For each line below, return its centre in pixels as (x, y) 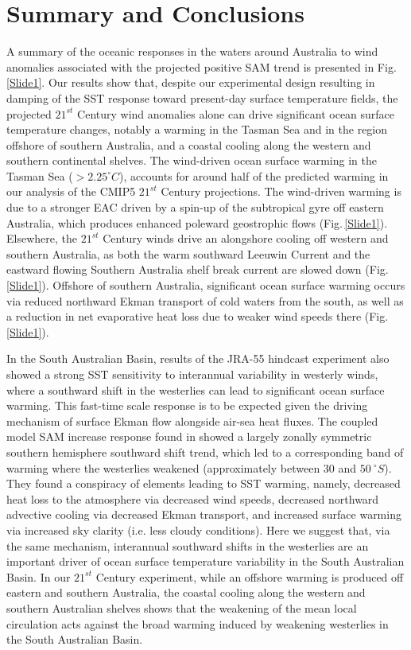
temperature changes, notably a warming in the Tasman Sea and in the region (197, 129)
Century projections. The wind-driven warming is (281, 191)
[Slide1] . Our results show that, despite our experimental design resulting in (191, 82)
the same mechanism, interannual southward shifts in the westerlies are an (188, 545)
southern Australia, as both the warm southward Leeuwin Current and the (188, 253)
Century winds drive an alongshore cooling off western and (246, 238)
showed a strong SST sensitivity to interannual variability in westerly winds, (192, 374)
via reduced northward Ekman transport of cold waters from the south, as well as (205, 300)
